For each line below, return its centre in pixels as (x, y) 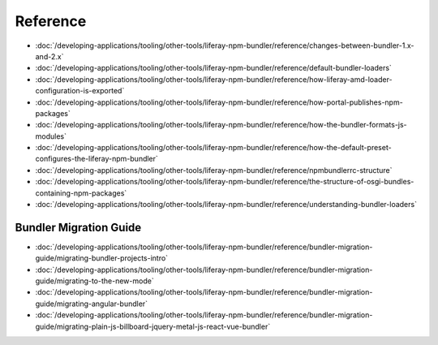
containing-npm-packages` (81, 193)
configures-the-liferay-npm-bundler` (97, 159)
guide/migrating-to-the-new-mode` (94, 281)
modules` (51, 136)
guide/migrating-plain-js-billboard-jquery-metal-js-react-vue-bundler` (153, 326)
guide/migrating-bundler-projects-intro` (102, 258)
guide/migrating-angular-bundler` (92, 304)
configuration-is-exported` (80, 91)
